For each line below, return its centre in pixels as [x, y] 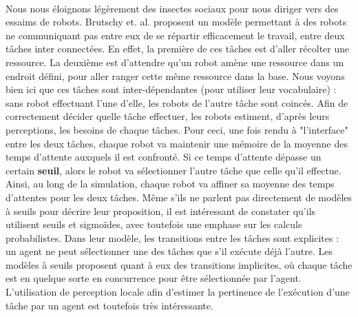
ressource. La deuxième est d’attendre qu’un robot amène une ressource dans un [175, 62]
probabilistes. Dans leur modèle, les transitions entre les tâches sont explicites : [172, 237]
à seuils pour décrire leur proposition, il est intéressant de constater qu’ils [161, 211]
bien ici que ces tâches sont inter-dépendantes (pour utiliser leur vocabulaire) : [171, 89]
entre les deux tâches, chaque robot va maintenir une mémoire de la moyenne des [177, 143]
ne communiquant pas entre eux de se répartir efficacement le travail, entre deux [175, 35]
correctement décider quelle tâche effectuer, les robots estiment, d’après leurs [168, 116]
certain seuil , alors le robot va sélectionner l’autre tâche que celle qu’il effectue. [173, 170]
